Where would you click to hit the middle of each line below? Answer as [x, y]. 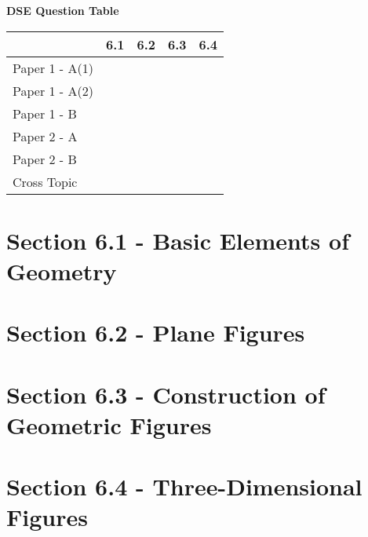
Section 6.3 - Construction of [166, 394]
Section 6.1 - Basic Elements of [178, 240]
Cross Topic [45, 181]
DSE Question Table [63, 10]
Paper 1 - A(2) [53, 90]
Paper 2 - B [45, 159]
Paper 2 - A [45, 136]
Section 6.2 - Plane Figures [156, 332]
